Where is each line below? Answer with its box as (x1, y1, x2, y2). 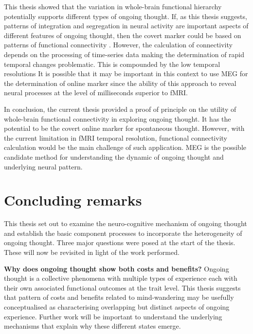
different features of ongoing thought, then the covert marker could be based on (4, 30, 241, 40)
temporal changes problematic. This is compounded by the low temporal (4, 59, 220, 69)
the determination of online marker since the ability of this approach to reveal (4, 78, 236, 88)
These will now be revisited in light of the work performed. (4, 247, 180, 257)
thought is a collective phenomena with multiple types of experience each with (4, 273, 237, 283)
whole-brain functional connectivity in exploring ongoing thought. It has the (4, 113, 231, 124)
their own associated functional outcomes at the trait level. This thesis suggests (4, 282, 241, 292)
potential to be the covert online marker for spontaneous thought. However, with (4, 123, 245, 133)
